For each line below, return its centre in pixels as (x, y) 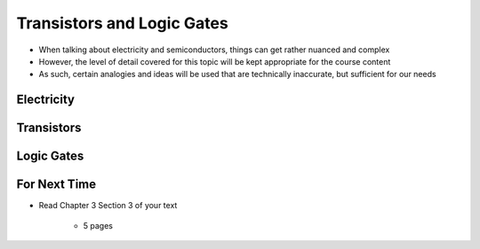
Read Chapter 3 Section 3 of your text (108, 206)
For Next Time (56, 185)
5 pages (98, 225)
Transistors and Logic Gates (122, 23)
